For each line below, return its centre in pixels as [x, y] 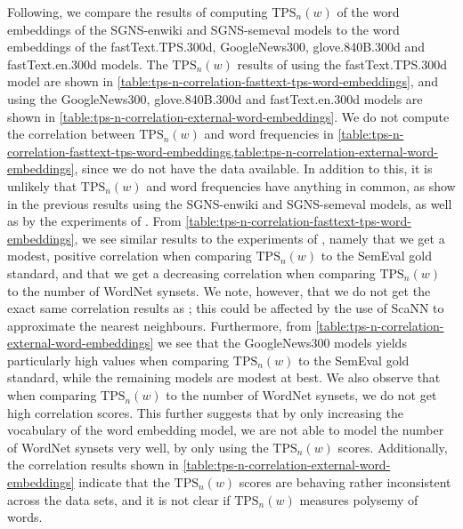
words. [25, 517]
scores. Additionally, [393, 447]
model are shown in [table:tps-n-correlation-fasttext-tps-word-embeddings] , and [223, 81]
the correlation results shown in [93, 465]
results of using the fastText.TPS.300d [342, 64]
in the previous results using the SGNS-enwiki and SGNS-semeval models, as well [230, 203]
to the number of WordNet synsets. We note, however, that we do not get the [219, 290]
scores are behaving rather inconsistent [345, 482]
